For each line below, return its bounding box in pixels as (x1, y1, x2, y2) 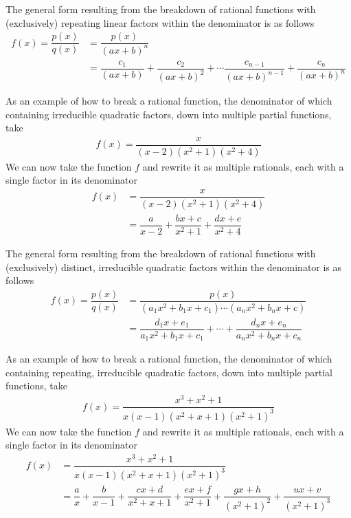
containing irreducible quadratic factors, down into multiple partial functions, (5, 107, 332, 121)
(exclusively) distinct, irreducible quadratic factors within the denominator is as (5, 259, 342, 274)
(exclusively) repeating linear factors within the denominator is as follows (5, 15, 315, 30)
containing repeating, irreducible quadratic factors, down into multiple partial (5, 365, 332, 379)
